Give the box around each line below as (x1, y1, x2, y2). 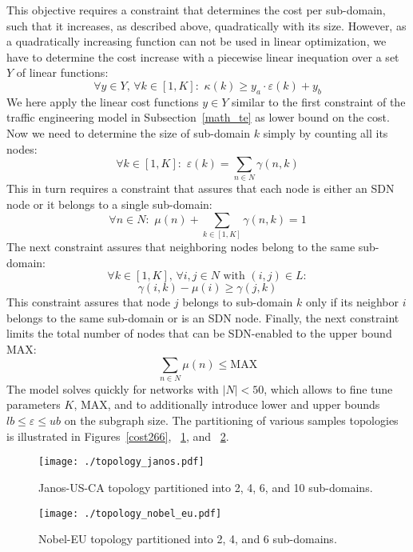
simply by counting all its (263, 124, 388, 141)
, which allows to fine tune (264, 380, 393, 397)
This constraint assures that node (6, 294, 171, 310)
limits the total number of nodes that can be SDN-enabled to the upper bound (6, 325, 392, 342)
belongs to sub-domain (182, 294, 293, 310)
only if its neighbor (305, 294, 399, 310)
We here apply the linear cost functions (6, 93, 199, 110)
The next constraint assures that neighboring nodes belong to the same (6, 238, 355, 254)
